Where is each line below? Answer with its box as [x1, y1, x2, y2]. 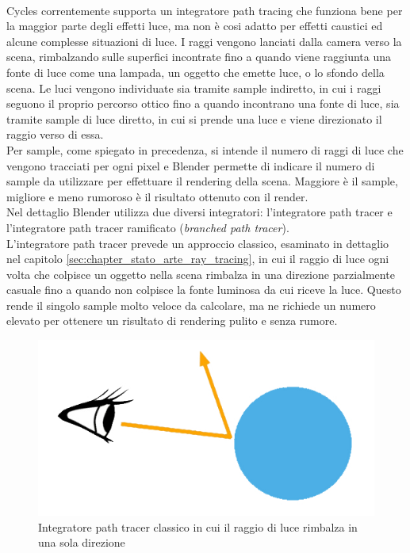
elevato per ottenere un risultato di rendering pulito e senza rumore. [6, 312, 338, 329]
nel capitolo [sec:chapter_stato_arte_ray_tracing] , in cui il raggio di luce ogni [6, 250, 389, 267]
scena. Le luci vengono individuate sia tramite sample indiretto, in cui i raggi [6, 79, 381, 96]
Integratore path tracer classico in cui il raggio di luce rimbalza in [38, 518, 358, 535]
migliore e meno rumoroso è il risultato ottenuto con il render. [6, 188, 308, 204]
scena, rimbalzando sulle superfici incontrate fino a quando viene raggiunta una [6, 48, 391, 65]
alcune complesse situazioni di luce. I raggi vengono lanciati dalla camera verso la [6, 32, 402, 49]
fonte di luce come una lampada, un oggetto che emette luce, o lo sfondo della [6, 63, 385, 80]
